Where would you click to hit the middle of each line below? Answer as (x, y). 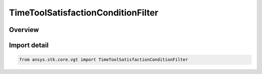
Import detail (29, 45)
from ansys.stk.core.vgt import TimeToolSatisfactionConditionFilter (104, 60)
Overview (24, 30)
